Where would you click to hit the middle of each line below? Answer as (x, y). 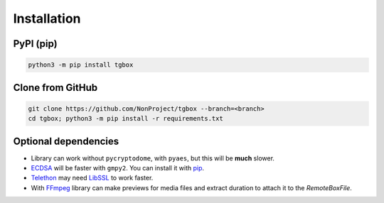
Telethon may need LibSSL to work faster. (92, 178)
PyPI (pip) (35, 44)
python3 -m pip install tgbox (81, 65)
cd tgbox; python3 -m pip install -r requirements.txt (126, 119)
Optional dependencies (66, 141)
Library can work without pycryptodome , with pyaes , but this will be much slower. (153, 158)
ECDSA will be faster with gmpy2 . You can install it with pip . (118, 168)
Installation (47, 18)
